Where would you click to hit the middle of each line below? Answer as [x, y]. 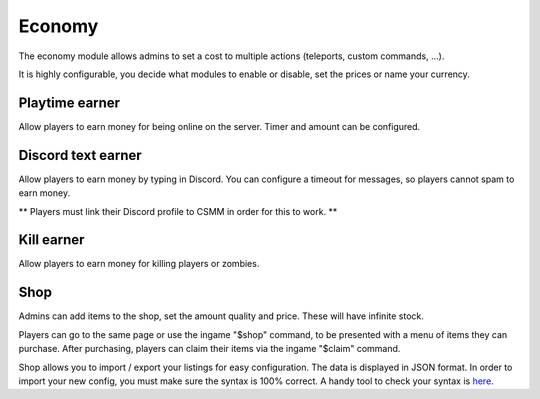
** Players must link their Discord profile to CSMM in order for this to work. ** [178, 211]
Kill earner [51, 240]
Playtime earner [69, 102]
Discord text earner [80, 155]
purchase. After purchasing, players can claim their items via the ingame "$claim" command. [209, 349]
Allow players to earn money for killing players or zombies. [139, 264]
